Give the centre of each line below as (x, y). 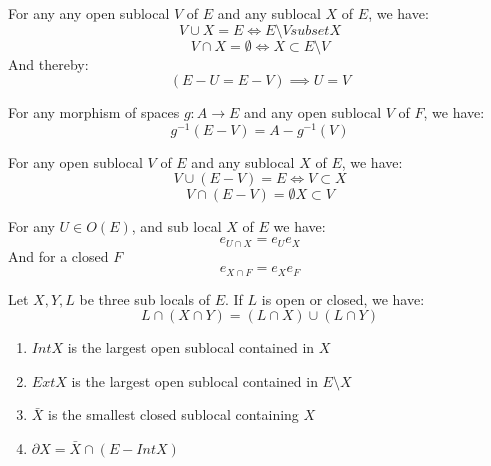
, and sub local (176, 226)
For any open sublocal (75, 161)
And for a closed (58, 255)
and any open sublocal (313, 112)
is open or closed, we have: (343, 298)
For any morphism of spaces (94, 112)
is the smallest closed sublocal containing (173, 414)
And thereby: (48, 63)
